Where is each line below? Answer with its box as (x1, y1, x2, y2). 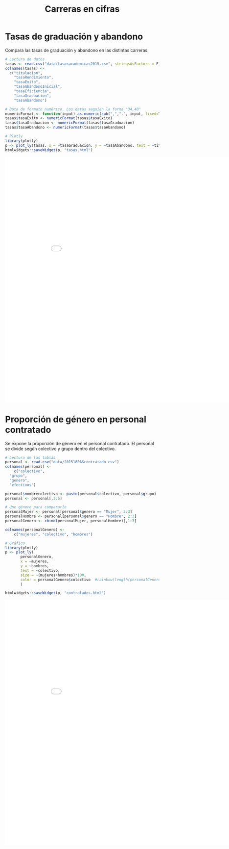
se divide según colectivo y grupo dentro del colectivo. (5, 446, 116, 451)
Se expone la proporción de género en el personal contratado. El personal (5, 440, 154, 446)
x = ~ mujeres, (20, 559, 49, 564)
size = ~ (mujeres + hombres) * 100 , (20, 573, 87, 578)
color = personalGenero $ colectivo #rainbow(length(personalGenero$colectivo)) (20, 577, 187, 582)
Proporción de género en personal (5, 414, 147, 425)
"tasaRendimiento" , (14, 75, 54, 80)
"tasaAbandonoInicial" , (14, 84, 63, 89)
